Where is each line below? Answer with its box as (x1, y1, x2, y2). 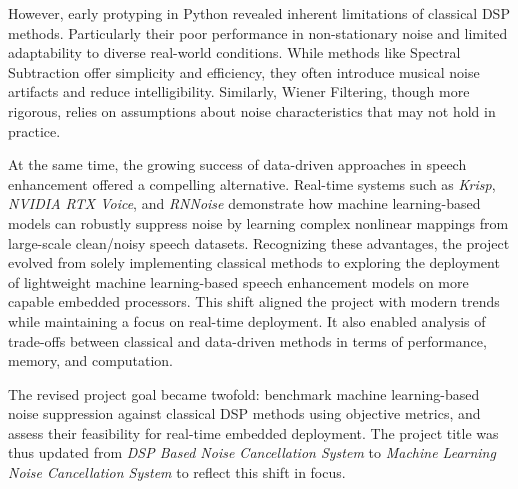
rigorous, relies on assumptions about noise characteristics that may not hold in (8, 100, 496, 121)
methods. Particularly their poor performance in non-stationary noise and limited (8, 22, 508, 43)
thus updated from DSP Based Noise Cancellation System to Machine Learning (8, 442, 496, 463)
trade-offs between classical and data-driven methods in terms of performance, (8, 330, 487, 351)
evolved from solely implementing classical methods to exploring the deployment (8, 252, 500, 273)
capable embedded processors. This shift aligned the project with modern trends (8, 291, 500, 312)
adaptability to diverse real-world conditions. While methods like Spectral (8, 42, 461, 63)
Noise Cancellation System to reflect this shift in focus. (8, 462, 346, 483)
